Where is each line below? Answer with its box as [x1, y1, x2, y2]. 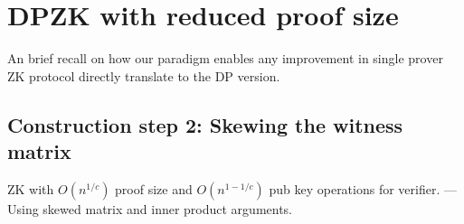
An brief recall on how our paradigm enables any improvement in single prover [7, 49, 443, 68]
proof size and [115, 179, 193, 198]
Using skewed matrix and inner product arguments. [7, 199, 293, 218]
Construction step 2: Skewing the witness [7, 110, 403, 138]
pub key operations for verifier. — [269, 179, 457, 198]
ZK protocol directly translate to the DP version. [7, 66, 280, 85]
